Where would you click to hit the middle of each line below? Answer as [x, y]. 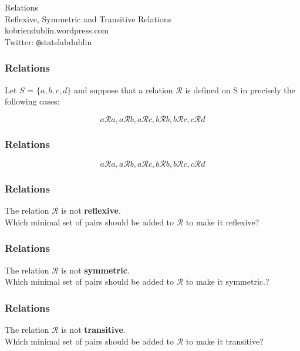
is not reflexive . [91, 210]
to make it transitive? [225, 341]
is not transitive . [93, 330]
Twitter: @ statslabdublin [48, 41]
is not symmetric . [95, 270]
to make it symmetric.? [227, 281]
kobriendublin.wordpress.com [57, 30]
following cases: [32, 101]
